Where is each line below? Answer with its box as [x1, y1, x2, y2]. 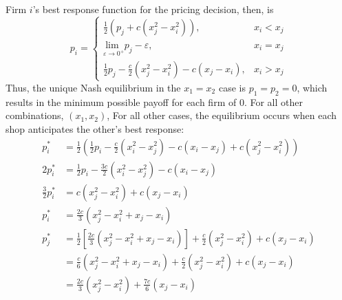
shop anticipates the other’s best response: [6, 121, 184, 136]
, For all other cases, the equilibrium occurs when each [107, 108, 337, 122]
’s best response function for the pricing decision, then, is [32, 2, 274, 16]
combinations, [6, 108, 64, 122]
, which [297, 80, 328, 94]
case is [218, 80, 246, 94]
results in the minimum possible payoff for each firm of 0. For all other [6, 94, 303, 109]
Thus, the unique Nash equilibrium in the [6, 80, 181, 94]
